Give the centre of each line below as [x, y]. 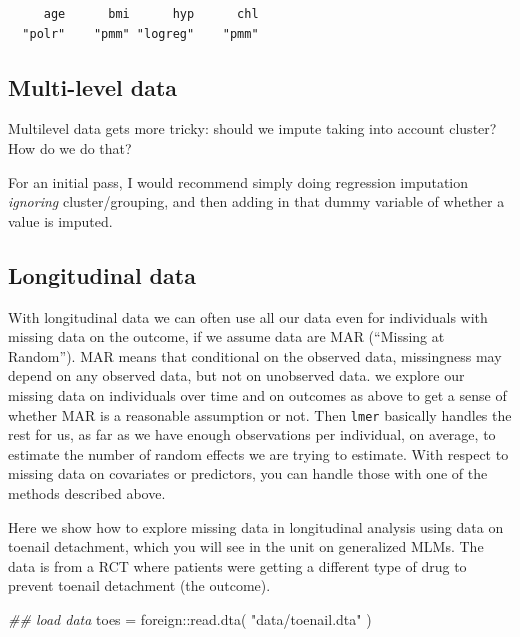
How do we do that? [70, 147]
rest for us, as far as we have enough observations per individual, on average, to [252, 434]
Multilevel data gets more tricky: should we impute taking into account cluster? [252, 128]
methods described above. [87, 492]
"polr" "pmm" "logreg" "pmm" [140, 33]
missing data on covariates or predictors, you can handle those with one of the [248, 473]
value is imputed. [60, 220]
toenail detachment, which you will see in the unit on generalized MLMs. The [246, 546]
